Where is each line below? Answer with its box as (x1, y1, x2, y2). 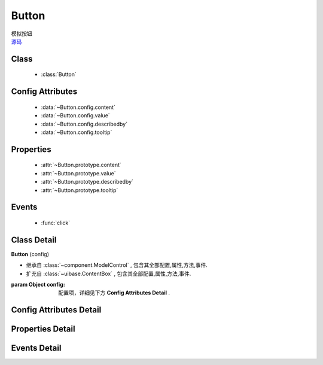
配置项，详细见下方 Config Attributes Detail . (58, 289, 170, 296)
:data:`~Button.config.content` (41, 104, 116, 111)
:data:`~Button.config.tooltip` (41, 129, 112, 136)
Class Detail (11, 235, 57, 245)
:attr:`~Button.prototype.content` (41, 162, 122, 169)
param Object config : (11, 281, 65, 288)
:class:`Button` (41, 71, 77, 78)
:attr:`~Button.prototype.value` (41, 169, 116, 177)
